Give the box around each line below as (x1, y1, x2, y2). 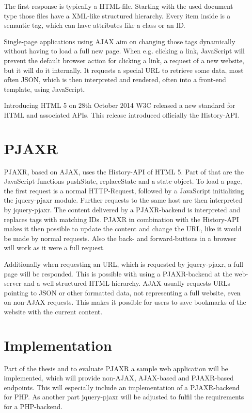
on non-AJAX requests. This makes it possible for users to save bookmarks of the (4, 297, 246, 307)
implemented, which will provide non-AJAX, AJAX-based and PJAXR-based (4, 373, 234, 383)
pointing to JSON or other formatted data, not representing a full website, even (4, 287, 241, 297)
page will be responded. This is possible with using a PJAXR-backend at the (4, 268, 232, 278)
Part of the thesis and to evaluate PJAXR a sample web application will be (4, 363, 228, 373)
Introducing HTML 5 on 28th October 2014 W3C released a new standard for (4, 100, 236, 110)
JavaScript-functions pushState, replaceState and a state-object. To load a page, (4, 176, 242, 186)
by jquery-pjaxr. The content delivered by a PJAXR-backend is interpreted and (4, 205, 240, 215)
